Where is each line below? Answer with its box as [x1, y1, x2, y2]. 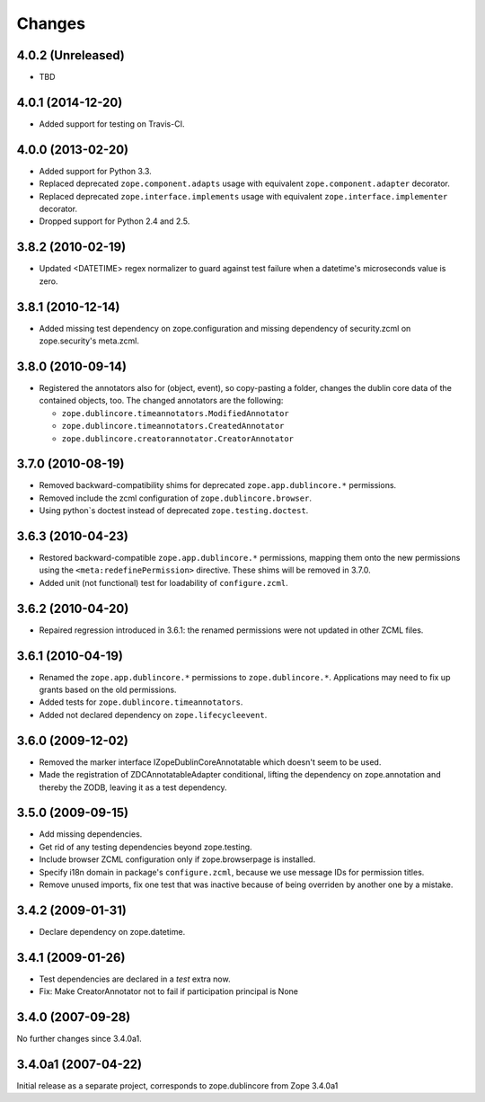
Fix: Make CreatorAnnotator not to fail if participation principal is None [39, 986, 298, 997]
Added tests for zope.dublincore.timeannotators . [39, 697, 243, 707]
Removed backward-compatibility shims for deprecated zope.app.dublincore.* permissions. [39, 480, 397, 491]
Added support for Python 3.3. [39, 165, 152, 176]
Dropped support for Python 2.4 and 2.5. [39, 216, 190, 227]
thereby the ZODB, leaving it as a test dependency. [39, 782, 228, 793]
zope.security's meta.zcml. [39, 335, 139, 346]
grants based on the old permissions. [39, 684, 177, 696]
